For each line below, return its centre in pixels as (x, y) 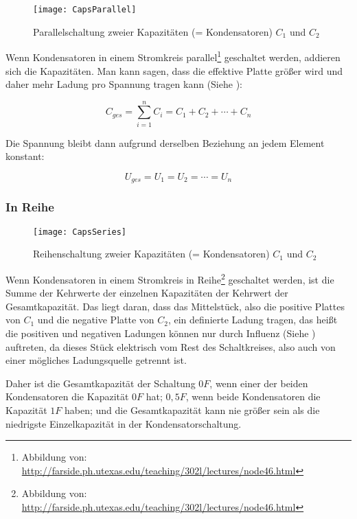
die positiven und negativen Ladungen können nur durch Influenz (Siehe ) (161, 333)
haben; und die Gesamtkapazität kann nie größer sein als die (192, 410)
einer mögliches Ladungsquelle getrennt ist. (96, 360)
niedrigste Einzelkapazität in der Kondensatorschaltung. (124, 423)
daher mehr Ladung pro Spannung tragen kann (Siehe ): (124, 84)
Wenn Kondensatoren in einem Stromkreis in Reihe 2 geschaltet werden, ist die (170, 278)
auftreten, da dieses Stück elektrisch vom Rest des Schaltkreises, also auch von (171, 346)
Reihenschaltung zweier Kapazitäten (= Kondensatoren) (151, 254)
